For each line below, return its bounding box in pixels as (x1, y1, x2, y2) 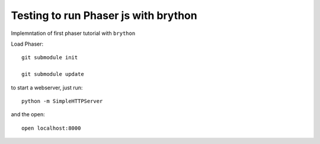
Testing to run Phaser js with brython (11, 9, 198, 22)
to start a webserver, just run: (11, 84, 83, 91)
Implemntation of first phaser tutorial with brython (11, 30, 136, 37)
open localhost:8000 (21, 124, 81, 132)
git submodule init (21, 54, 78, 61)
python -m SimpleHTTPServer (21, 98, 103, 104)
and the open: (11, 111, 46, 118)
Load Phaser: (11, 40, 44, 47)
